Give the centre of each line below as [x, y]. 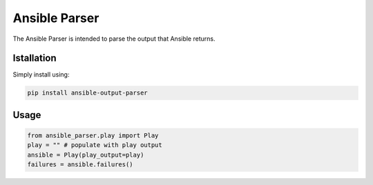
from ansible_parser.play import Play [93, 136]
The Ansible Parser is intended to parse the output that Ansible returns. [114, 39]
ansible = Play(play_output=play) [86, 155]
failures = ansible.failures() [80, 165]
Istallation [35, 58]
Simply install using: [41, 75]
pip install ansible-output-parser [87, 93]
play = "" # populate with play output [95, 145]
